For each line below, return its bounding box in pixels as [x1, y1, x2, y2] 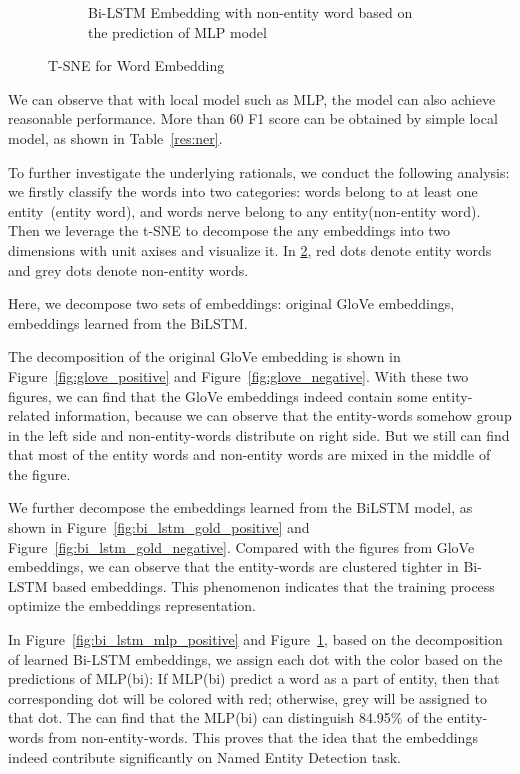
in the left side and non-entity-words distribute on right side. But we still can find [8, 424, 510, 445]
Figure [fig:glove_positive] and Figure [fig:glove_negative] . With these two [8, 365, 469, 386]
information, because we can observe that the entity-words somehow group [54, 405, 512, 426]
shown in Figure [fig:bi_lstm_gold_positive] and [8, 517, 310, 538]
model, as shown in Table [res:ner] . [8, 127, 223, 148]
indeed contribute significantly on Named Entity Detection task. [8, 746, 401, 767]
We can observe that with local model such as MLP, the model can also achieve [8, 88, 496, 109]
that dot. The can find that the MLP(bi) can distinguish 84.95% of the [8, 707, 443, 728]
